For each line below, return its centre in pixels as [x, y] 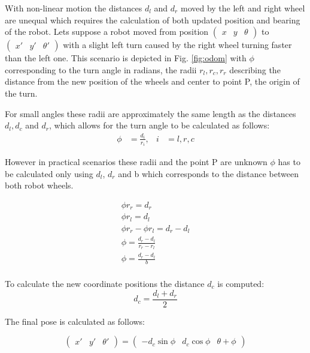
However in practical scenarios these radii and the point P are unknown [136, 162]
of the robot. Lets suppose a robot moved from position [107, 32]
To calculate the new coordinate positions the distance [105, 284]
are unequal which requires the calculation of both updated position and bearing [153, 20]
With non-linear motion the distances [74, 8]
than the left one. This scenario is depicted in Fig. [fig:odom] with [126, 58]
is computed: [241, 284]
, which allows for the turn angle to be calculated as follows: [159, 125]
